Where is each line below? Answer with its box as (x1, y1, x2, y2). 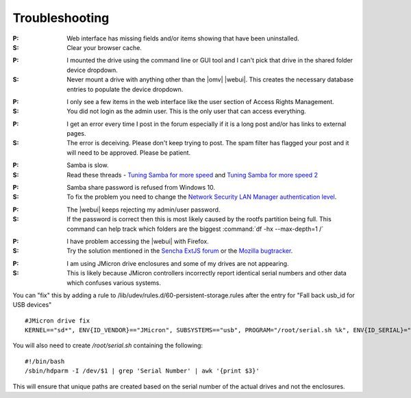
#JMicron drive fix (25, 316, 90, 325)
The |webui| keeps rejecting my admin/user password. (66, 206, 221, 214)
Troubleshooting (12, 10, 110, 25)
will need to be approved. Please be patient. (66, 148, 191, 157)
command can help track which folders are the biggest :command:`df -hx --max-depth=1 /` (66, 225, 324, 233)
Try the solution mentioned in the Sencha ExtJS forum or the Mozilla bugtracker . (66, 247, 293, 255)
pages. (66, 129, 86, 138)
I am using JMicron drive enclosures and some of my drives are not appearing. (66, 259, 289, 267)
